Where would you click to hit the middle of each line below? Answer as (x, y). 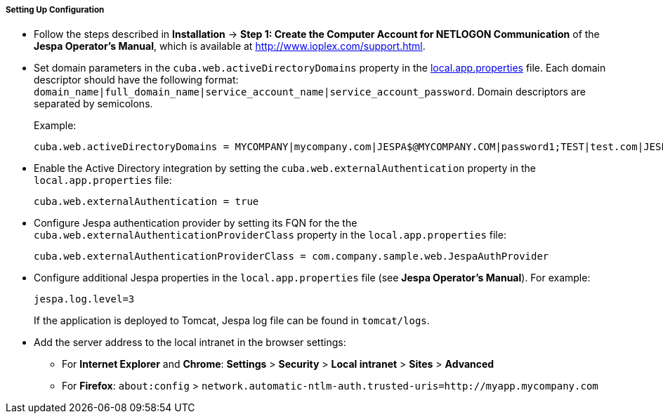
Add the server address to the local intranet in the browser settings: (190, 342)
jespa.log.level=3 (84, 299)
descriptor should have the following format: (136, 80)
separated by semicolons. (93, 104)
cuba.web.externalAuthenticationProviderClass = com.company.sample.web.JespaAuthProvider (291, 257)
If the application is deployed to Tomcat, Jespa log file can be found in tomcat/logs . (232, 321)
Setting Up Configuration (55, 10)
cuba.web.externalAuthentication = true (146, 202)
